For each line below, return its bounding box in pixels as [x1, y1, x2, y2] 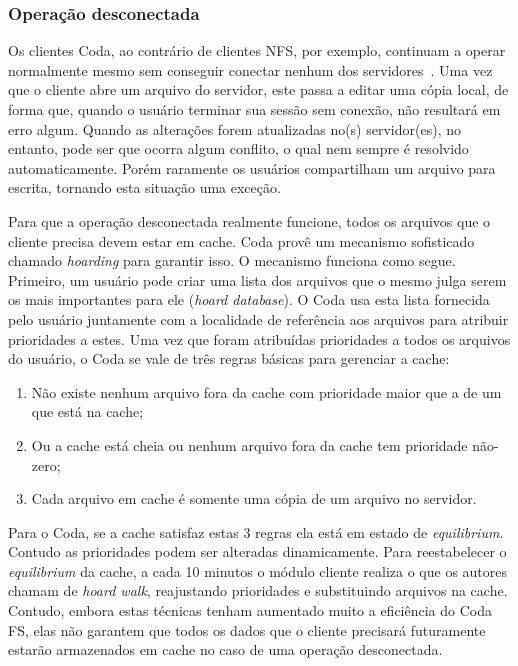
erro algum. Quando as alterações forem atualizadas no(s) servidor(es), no [8, 118, 461, 139]
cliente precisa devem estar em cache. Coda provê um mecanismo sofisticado [8, 230, 475, 251]
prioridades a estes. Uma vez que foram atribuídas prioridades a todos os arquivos [8, 328, 511, 349]
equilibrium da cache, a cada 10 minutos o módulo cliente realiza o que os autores [8, 560, 508, 581]
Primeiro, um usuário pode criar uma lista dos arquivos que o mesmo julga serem [8, 269, 507, 290]
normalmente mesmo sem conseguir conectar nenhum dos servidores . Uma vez [8, 59, 493, 80]
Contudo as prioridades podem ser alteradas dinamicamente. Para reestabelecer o [8, 541, 507, 562]
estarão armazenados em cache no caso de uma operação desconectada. [8, 639, 443, 660]
